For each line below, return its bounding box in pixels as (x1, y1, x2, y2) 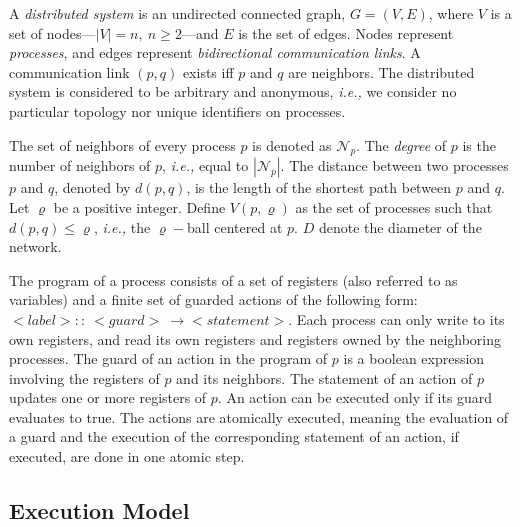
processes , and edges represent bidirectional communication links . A (9, 42, 421, 63)
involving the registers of (9, 367, 160, 388)
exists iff (182, 61, 234, 82)
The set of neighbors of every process (9, 134, 236, 155)
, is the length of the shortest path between (186, 177, 452, 198)
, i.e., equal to (162, 155, 249, 176)
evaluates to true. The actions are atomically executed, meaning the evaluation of (9, 406, 509, 427)
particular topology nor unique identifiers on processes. (9, 100, 346, 121)
